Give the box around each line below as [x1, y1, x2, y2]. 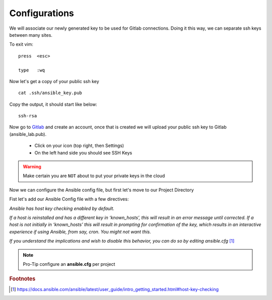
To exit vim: [9, 41, 34, 47]
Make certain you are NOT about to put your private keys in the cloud [23, 173, 165, 179]
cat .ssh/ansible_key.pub [18, 90, 83, 96]
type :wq [18, 67, 45, 73]
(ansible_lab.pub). [9, 131, 47, 137]
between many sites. [9, 32, 53, 38]
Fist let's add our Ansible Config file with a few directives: [9, 196, 129, 202]
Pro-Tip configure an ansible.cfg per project [23, 261, 115, 267]
